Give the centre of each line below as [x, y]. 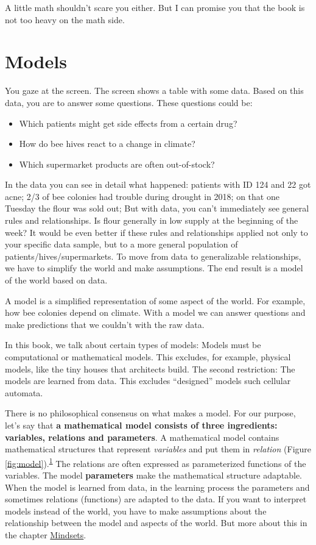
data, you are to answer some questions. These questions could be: [129, 102]
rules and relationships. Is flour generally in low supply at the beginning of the [152, 220]
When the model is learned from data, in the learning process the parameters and [157, 487]
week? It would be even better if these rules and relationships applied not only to [156, 232]
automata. [24, 392]
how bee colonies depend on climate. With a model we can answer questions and [155, 312]
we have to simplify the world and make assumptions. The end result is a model [154, 268]
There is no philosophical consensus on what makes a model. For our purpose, [150, 413]
